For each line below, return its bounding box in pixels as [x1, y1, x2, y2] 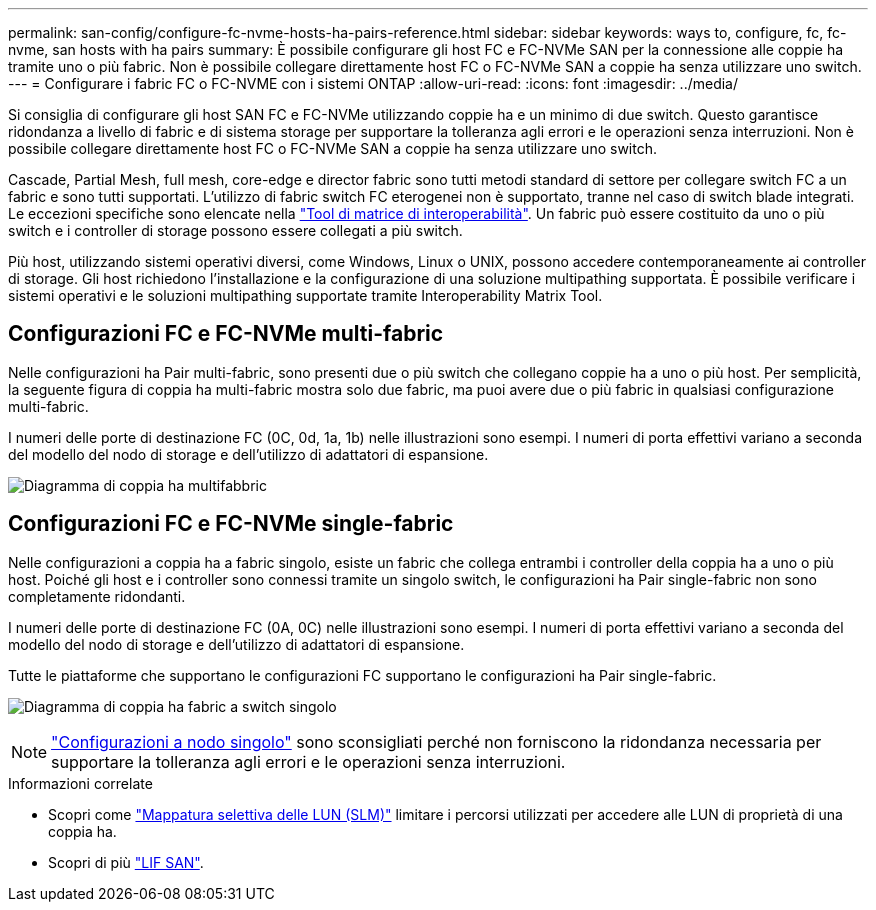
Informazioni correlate [8, 774, 153, 792]
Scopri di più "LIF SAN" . [48, 853, 204, 871]
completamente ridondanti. [8, 587, 186, 605]
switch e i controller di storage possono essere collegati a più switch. [8, 222, 463, 239]
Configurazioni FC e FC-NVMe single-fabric [8, 511, 454, 537]
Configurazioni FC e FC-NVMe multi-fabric [8, 321, 444, 347]
